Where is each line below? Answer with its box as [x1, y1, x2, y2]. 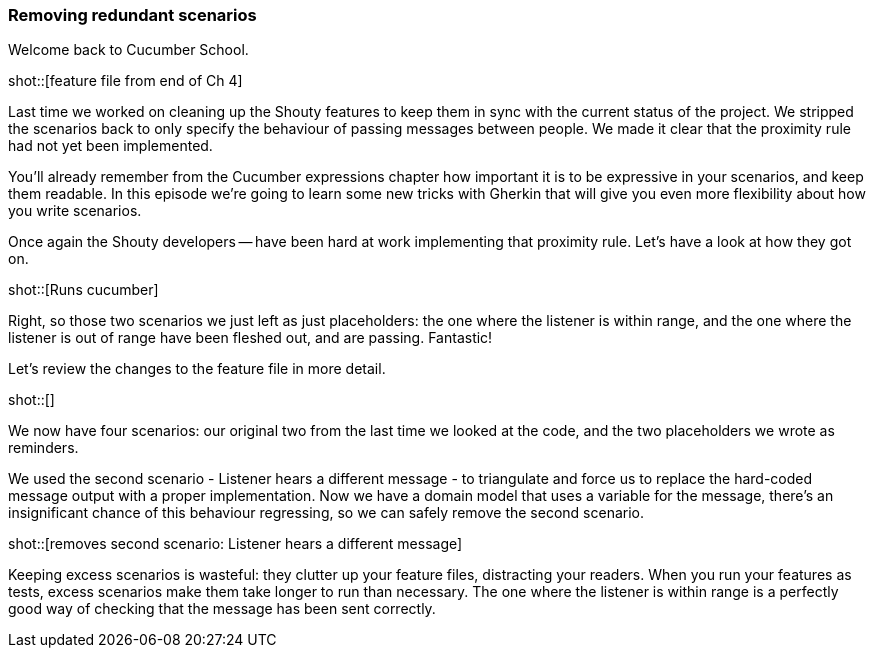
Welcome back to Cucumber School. [8, 41, 249, 59]
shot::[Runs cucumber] [8, 281, 159, 299]
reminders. [8, 439, 79, 457]
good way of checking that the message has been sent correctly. [8, 600, 436, 618]
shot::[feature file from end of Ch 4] [8, 72, 243, 90]
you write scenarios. [8, 202, 142, 220]
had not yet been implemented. [8, 137, 213, 155]
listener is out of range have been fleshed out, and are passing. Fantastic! [8, 329, 493, 347]
